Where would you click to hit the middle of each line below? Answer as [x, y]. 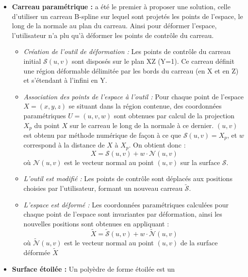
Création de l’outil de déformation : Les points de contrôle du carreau [127, 51]
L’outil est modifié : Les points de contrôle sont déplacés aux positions [128, 178]
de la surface [199, 243]
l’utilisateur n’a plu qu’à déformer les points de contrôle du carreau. [113, 35]
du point [47, 125]
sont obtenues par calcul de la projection [174, 115]
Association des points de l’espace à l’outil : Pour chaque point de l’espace [133, 96]
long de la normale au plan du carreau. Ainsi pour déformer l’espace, [114, 26]
